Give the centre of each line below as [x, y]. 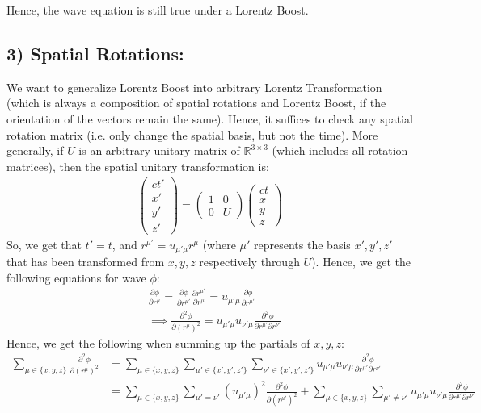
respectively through [249, 262]
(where [219, 244]
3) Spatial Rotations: [95, 53]
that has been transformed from [86, 262]
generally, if [35, 150]
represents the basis [302, 244]
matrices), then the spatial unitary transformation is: [138, 166]
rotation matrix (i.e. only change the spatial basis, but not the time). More [192, 134]
